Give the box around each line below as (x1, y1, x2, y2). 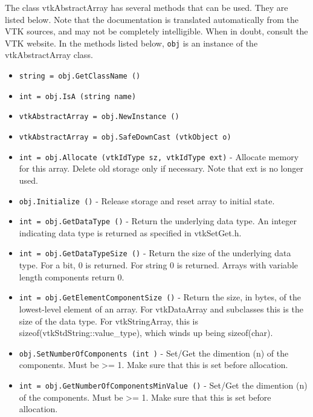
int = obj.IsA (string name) (19, 92, 137, 101)
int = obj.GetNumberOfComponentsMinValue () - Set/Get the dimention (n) (19, 378, 308, 391)
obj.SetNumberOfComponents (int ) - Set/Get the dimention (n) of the (19, 346, 289, 359)
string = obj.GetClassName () (19, 72, 141, 81)
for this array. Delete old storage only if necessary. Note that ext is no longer (19, 162, 303, 175)
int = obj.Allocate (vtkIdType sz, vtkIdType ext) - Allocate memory (19, 150, 299, 163)
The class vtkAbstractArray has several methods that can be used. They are (5, 1, 288, 13)
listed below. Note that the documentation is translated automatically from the (5, 13, 299, 25)
